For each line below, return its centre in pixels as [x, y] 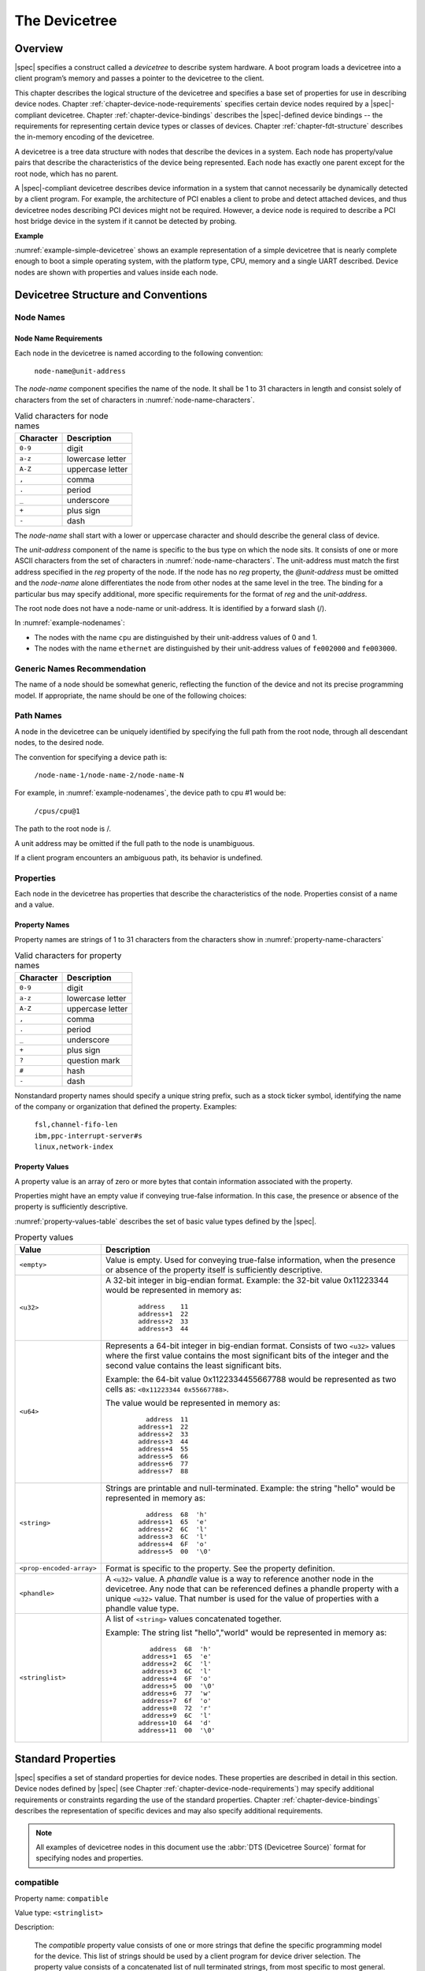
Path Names [38, 716]
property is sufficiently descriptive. [71, 1207]
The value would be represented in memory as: [193, 1403]
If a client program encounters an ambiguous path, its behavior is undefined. [139, 857]
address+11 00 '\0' [177, 1730]
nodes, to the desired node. [59, 743]
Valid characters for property [68, 956]
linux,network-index [74, 1147]
